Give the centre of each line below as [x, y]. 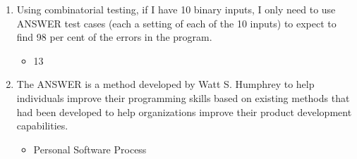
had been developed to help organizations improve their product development [184, 112]
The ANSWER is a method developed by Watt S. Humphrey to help [165, 84]
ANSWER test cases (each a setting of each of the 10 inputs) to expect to [176, 23]
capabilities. [42, 126]
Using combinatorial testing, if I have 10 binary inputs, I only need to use [176, 9]
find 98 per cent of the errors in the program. [114, 37]
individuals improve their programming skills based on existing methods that [183, 97]
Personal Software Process [90, 149]
